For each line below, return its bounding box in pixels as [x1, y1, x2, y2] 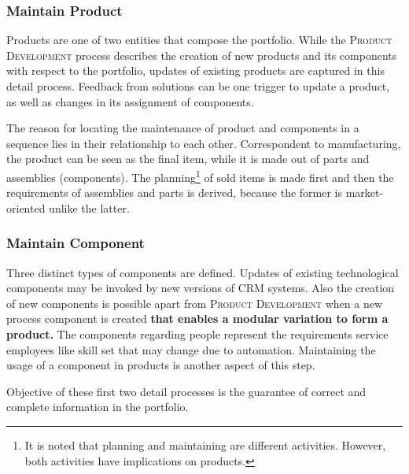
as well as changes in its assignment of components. [6, 93, 254, 109]
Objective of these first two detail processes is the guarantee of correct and [6, 383, 367, 399]
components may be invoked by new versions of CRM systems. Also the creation [6, 280, 395, 296]
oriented [6, 199, 46, 216]
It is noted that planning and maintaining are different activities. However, [24, 436, 386, 453]
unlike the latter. [49, 199, 130, 216]
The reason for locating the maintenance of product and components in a [6, 120, 359, 136]
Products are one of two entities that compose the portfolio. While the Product [6, 31, 392, 48]
